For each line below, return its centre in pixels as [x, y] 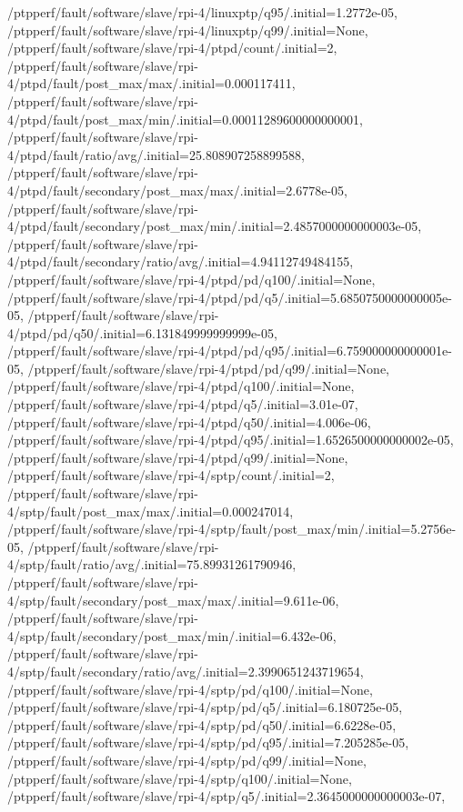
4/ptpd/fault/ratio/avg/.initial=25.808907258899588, [156, 154]
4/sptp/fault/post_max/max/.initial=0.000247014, [151, 511]
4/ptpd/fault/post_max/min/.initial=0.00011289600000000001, [185, 119]
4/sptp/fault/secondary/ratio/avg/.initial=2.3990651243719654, [186, 671]
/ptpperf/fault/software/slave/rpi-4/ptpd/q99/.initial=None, [178, 457]
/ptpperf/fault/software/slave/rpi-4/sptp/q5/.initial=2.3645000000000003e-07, [226, 796]
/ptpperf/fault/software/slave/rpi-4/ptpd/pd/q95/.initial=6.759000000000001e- [230, 351]
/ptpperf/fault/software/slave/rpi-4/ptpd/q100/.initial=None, [181, 386]
